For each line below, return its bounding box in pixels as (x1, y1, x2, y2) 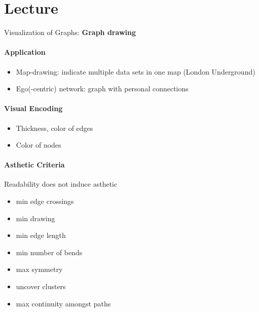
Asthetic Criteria (4, 159, 65, 170)
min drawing (16, 213, 55, 223)
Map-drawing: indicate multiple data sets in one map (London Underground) (16, 66, 255, 77)
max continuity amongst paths (16, 298, 111, 308)
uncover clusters (16, 281, 66, 292)
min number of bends (16, 247, 83, 257)
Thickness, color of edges (16, 122, 93, 133)
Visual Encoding (4, 103, 63, 114)
